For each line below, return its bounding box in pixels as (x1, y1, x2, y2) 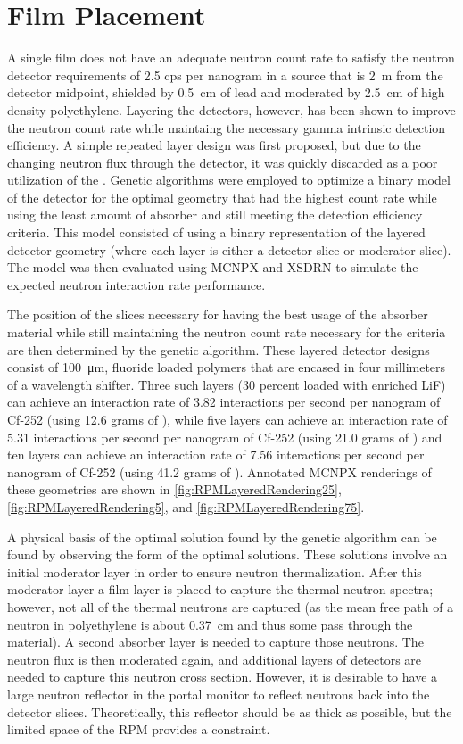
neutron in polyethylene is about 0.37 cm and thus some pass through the (7, 615, 413, 633)
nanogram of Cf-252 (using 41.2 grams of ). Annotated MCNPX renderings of (7, 462, 432, 481)
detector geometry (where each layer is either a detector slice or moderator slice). (7, 240, 451, 259)
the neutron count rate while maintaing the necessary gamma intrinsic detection (7, 118, 446, 136)
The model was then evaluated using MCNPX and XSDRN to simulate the (7, 258, 418, 277)
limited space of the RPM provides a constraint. (7, 720, 270, 739)
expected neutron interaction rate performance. (7, 275, 266, 293)
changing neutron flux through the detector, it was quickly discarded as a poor (7, 153, 438, 171)
